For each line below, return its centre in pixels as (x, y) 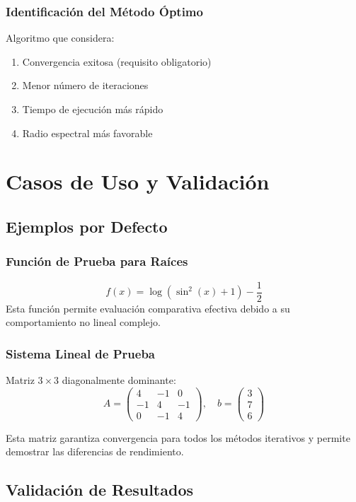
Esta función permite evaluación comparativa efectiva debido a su (148, 308)
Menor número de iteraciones (85, 85)
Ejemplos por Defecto (87, 226)
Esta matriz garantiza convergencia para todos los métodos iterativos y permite (178, 437)
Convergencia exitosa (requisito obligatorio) (117, 61)
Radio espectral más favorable (87, 133)
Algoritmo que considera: (60, 38)
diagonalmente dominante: (119, 380)
